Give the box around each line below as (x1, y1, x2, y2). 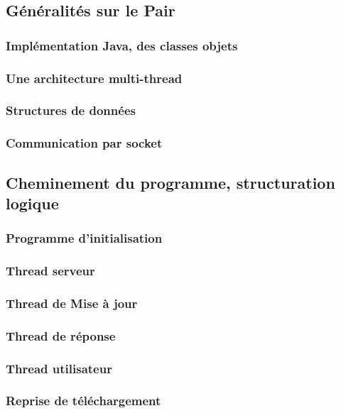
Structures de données (6, 101, 136, 119)
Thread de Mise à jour (6, 294, 138, 312)
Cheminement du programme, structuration (6, 171, 335, 193)
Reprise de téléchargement (6, 392, 161, 409)
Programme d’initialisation (6, 229, 163, 247)
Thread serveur (6, 262, 95, 280)
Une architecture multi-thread (6, 69, 183, 87)
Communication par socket (6, 134, 163, 152)
